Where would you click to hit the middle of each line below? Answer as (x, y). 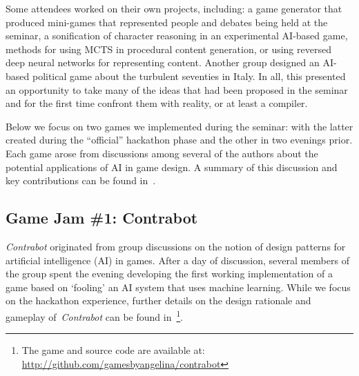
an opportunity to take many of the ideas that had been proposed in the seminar (177, 89)
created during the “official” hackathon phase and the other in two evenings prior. (179, 140)
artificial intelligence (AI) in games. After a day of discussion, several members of (177, 260)
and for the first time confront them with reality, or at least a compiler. (157, 103)
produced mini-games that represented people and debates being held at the (167, 22)
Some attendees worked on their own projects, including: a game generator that (174, 8)
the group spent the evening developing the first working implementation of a (169, 274)
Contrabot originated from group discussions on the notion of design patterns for (176, 246)
